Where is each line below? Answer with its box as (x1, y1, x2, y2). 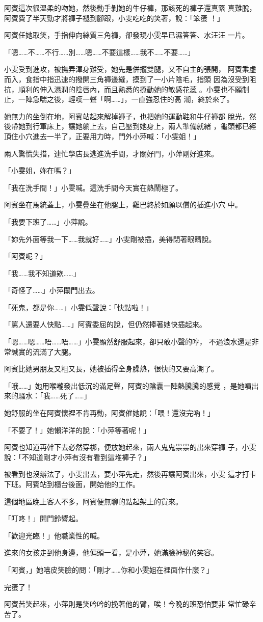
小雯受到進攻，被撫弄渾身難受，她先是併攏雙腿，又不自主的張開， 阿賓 (4, 64, 242, 74)
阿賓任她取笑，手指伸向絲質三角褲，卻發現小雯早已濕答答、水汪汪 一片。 (4, 30, 249, 40)
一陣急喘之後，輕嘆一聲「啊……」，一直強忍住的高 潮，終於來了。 (18, 94, 234, 104)
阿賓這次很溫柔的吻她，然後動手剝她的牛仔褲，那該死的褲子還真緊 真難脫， (4, 3, 256, 13)
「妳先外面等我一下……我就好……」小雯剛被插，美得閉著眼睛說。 (4, 233, 216, 244)
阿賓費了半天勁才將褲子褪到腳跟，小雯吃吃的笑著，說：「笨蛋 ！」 (4, 12, 224, 23)
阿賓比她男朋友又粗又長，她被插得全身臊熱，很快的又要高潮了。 (4, 363, 218, 374)
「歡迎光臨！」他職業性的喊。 (4, 530, 104, 540)
